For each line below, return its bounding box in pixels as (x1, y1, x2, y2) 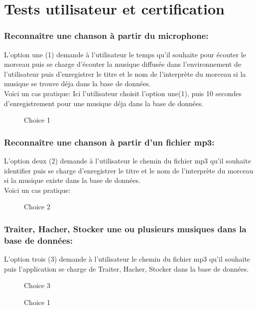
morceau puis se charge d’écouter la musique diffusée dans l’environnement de (4, 59, 242, 69)
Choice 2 (24, 201, 50, 212)
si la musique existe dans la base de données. (4, 175, 140, 185)
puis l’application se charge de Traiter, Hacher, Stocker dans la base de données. (4, 263, 249, 274)
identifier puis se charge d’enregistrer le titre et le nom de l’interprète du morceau (4, 165, 254, 175)
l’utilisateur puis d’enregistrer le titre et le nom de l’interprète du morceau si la (4, 68, 246, 79)
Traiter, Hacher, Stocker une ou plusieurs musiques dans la (4, 222, 247, 235)
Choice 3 (24, 280, 50, 291)
